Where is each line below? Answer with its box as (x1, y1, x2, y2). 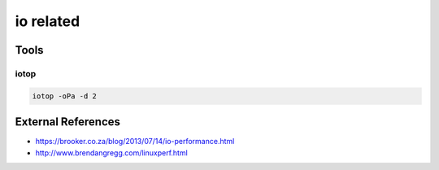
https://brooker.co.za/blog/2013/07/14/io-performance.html (35, 137, 235, 146)
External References (15, 115, 121, 129)
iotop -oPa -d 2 (32, 91, 98, 101)
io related (15, 12, 80, 30)
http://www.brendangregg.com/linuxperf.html (35, 147, 189, 158)
